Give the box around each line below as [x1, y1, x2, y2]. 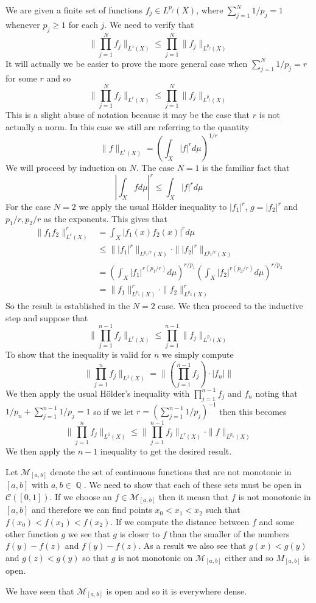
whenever [5, 18, 40, 30]
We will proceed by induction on [5, 161, 127, 173]
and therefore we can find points [31, 503, 152, 516]
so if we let [93, 405, 134, 417]
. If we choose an [49, 490, 112, 503]
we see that [68, 527, 110, 540]
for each [68, 18, 98, 30]
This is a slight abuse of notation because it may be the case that [5, 108, 250, 121]
